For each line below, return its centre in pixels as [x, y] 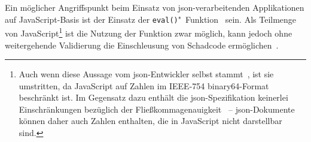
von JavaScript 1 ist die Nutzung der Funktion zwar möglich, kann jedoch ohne [149, 32]
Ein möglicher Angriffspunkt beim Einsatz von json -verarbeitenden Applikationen [155, 7]
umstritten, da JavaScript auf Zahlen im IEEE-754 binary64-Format [144, 85]
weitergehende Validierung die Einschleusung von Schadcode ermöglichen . [142, 45]
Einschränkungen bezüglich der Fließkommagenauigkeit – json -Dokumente [157, 109]
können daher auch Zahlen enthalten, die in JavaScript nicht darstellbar [150, 121]
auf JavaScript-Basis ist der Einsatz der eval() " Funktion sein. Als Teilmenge [151, 19]
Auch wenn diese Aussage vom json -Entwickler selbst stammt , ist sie [146, 74]
